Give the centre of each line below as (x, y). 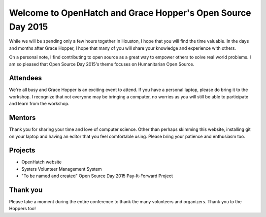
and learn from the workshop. (39, 104)
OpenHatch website (41, 162)
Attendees (25, 78)
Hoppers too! (22, 209)
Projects (22, 150)
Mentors (22, 118)
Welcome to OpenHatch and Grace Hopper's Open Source (130, 13)
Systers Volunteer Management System (62, 169)
